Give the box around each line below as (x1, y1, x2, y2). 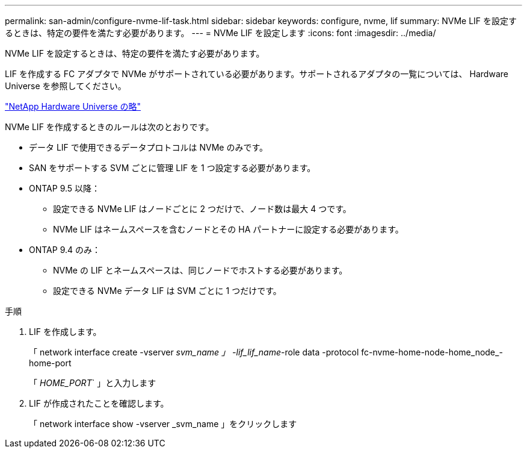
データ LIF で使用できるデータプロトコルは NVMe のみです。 (29, 142, 268, 152)
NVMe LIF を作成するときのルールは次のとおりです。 (5, 122, 214, 132)
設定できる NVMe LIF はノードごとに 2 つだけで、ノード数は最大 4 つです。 (53, 204, 351, 214)
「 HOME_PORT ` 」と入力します (29, 378, 156, 388)
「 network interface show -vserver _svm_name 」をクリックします (29, 419, 297, 429)
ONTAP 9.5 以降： (29, 183, 100, 193)
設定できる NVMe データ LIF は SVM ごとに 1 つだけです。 (53, 286, 282, 296)
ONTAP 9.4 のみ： (29, 245, 100, 255)
